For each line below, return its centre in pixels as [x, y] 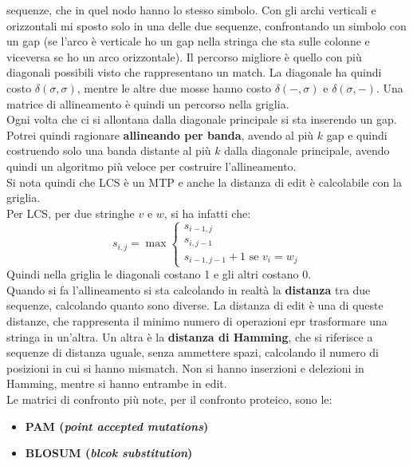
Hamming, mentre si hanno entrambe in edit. [117, 383]
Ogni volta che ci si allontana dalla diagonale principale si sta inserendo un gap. [202, 119]
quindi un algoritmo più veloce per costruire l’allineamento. [151, 166]
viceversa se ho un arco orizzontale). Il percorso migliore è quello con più [184, 56]
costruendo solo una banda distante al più [109, 150]
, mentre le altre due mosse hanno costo [174, 87]
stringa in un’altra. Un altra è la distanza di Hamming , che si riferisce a [190, 336]
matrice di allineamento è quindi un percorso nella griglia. [148, 103]
